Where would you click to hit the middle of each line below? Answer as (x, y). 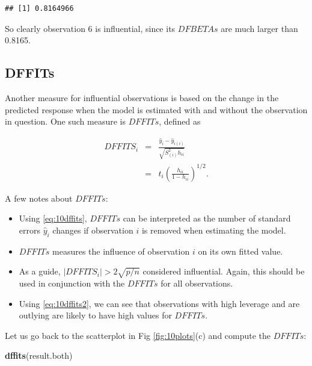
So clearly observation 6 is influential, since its (90, 28)
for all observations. (197, 283)
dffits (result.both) (39, 355)
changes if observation (93, 230)
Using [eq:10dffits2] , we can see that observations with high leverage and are (159, 303)
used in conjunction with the (72, 283)
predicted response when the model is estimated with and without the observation (156, 109)
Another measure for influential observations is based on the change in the (142, 97)
